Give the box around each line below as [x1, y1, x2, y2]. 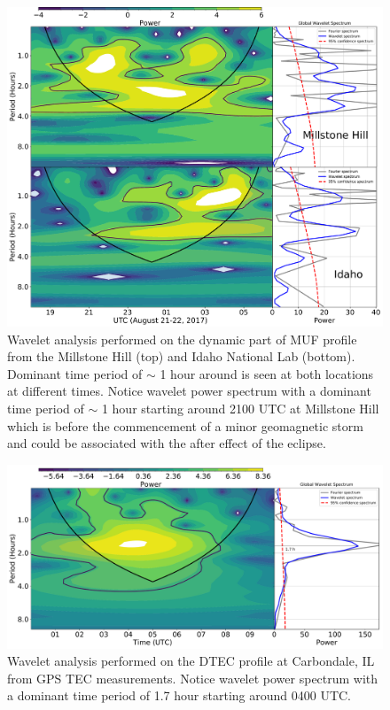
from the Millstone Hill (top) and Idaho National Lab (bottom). [7, 347, 355, 366]
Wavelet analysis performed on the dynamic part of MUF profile [7, 329, 357, 348]
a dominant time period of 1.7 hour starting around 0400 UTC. [7, 686, 351, 705]
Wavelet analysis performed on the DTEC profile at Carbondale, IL [7, 652, 375, 670]
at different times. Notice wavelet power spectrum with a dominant [7, 382, 371, 400]
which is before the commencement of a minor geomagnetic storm [7, 416, 363, 435]
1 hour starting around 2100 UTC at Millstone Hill [101, 398, 379, 417]
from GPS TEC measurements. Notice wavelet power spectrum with [7, 668, 378, 687]
